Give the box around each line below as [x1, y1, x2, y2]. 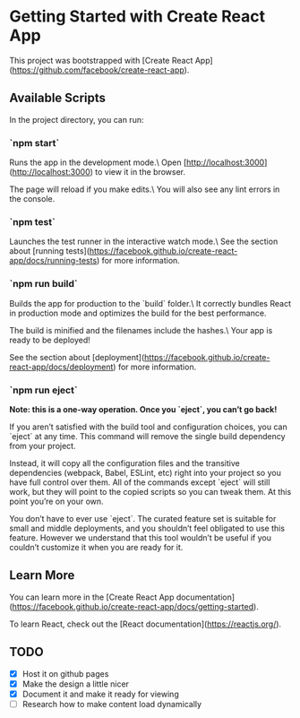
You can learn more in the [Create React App [9, 592, 175, 602]
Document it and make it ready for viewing [21, 688, 179, 699]
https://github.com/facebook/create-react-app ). [12, 65, 190, 75]
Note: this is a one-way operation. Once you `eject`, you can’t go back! [9, 403, 278, 414]
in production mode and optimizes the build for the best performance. [9, 307, 267, 318]
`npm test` [9, 215, 56, 228]
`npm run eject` [9, 384, 78, 396]
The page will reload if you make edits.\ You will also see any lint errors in [9, 184, 280, 195]
